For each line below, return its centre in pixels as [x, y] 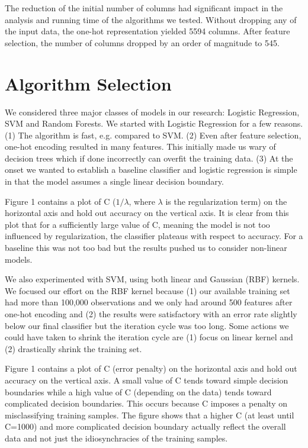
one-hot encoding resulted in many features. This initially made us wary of [140, 146]
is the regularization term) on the [226, 201]
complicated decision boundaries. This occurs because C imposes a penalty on [146, 403]
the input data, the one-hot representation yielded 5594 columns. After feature [147, 31]
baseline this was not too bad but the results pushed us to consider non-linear [146, 248]
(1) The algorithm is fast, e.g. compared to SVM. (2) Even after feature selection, [153, 135]
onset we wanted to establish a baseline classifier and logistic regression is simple [151, 170]
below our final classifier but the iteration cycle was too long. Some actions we [147, 325]
